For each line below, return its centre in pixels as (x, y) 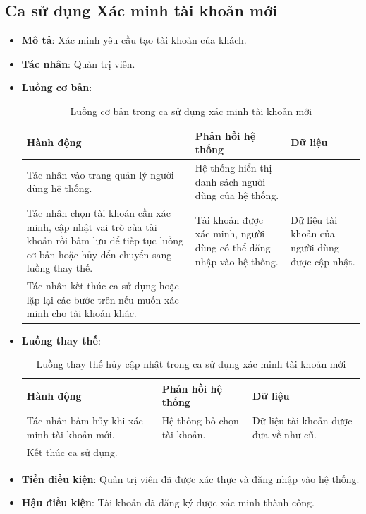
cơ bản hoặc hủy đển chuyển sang (99, 254)
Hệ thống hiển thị (233, 168)
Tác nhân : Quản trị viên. (78, 63)
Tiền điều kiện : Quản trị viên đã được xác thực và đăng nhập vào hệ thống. (190, 478)
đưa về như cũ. (285, 434)
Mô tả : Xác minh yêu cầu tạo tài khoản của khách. (134, 40)
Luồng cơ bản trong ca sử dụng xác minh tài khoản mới (191, 110)
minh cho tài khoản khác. (81, 313)
